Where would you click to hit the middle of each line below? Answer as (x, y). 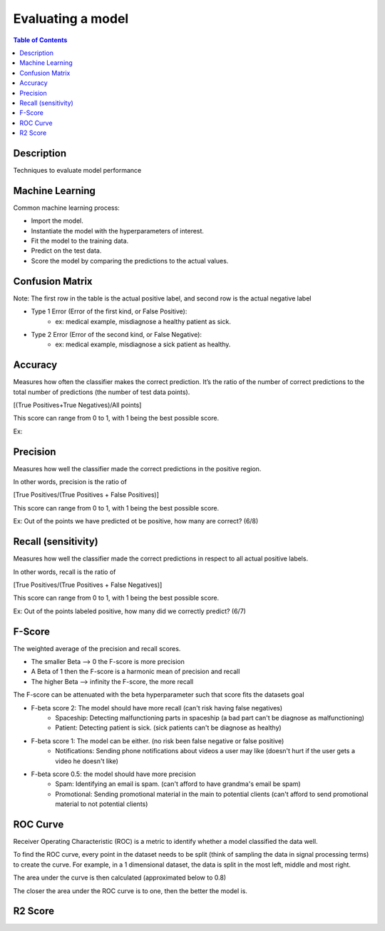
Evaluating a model (71, 19)
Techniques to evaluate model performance (77, 170)
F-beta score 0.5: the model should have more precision (113, 774)
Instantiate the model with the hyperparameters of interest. (118, 231)
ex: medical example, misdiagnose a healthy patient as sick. (143, 321)
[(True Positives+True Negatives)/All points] (77, 405)
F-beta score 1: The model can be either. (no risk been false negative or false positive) (158, 741)
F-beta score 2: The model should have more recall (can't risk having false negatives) (157, 708)
